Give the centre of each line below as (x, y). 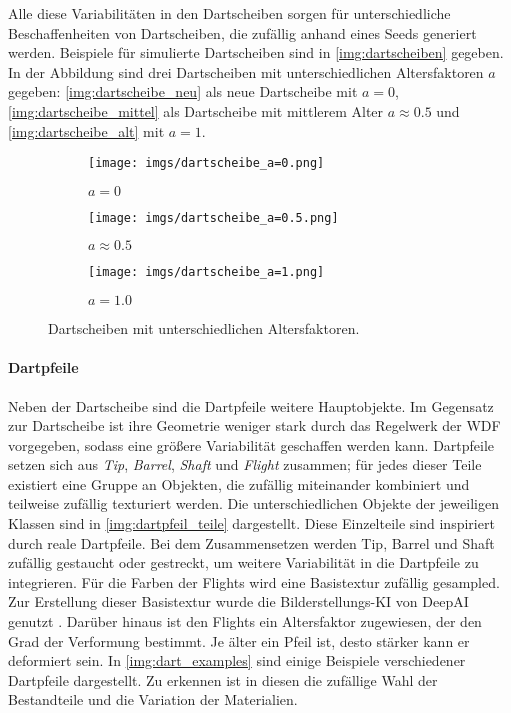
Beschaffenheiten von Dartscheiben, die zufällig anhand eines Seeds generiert (242, 32)
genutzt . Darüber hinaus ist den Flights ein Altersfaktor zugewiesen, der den (245, 621)
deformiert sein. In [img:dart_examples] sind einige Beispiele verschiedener (237, 660)
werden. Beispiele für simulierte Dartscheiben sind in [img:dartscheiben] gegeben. (256, 52)
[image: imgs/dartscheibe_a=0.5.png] (213, 217)
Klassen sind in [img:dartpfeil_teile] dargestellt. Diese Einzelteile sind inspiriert (251, 523)
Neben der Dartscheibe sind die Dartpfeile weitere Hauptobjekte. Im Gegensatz (251, 405)
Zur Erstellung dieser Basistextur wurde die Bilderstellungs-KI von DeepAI (238, 601)
